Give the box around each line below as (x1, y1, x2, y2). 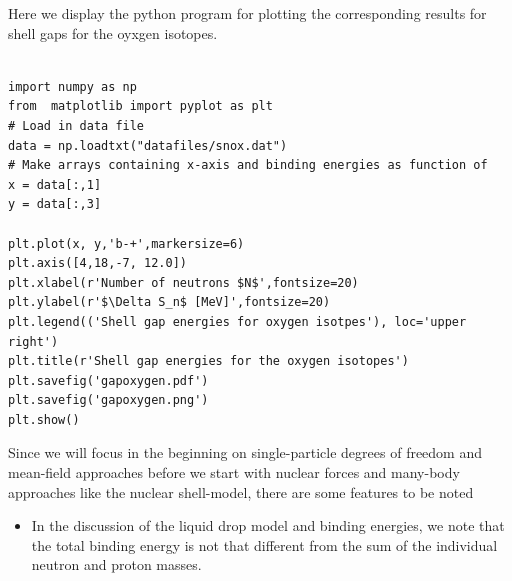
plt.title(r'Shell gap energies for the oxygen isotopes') (8, 354, 409, 369)
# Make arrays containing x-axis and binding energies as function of (8, 158, 488, 173)
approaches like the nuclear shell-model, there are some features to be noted (8, 481, 474, 502)
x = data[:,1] (8, 177, 102, 192)
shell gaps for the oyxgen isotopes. (8, 22, 218, 43)
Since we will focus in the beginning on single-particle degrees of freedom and (8, 442, 483, 463)
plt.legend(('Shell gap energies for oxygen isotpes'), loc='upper (8, 314, 467, 329)
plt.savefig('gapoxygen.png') (8, 393, 209, 408)
